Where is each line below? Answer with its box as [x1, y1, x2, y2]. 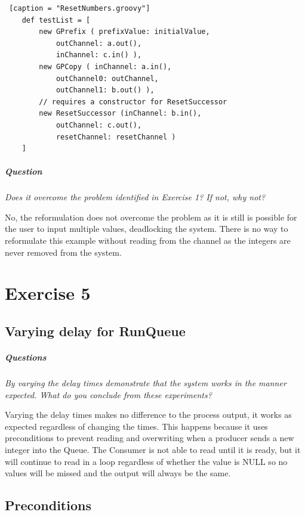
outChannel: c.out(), [56, 120, 142, 129]
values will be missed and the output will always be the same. [5, 467, 231, 479]
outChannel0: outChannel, [56, 74, 159, 83]
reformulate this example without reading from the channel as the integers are [5, 234, 291, 247]
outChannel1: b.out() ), [56, 86, 155, 95]
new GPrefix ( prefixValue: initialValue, [39, 27, 210, 36]
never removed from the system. [5, 246, 122, 258]
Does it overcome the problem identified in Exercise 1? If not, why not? [5, 191, 266, 203]
